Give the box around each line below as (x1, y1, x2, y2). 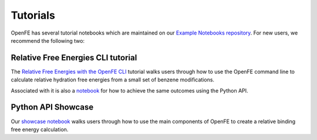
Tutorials (11, 9, 55, 22)
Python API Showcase (11, 103, 94, 112)
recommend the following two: (11, 37, 85, 44)
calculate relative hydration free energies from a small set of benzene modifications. (11, 76, 214, 83)
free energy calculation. (11, 126, 69, 133)
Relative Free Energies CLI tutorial (11, 53, 137, 63)
